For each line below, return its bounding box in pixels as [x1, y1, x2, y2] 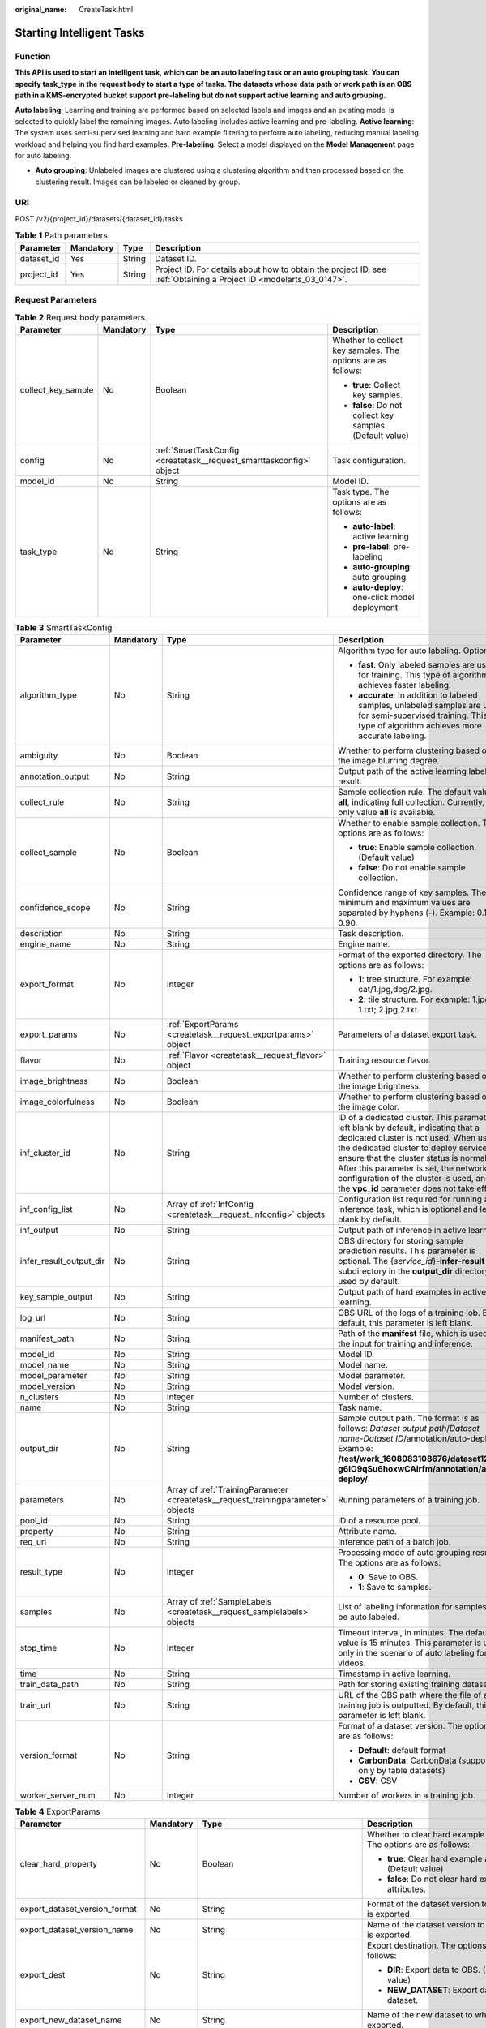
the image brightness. [337, 1081, 421, 1092]
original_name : [15, 5, 67, 14]
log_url [19, 1313, 46, 1324]
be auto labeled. [337, 1611, 400, 1622]
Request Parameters [15, 294, 97, 305]
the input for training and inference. [337, 1338, 473, 1350]
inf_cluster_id [19, 1148, 70, 1159]
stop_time [19, 1643, 58, 1654]
